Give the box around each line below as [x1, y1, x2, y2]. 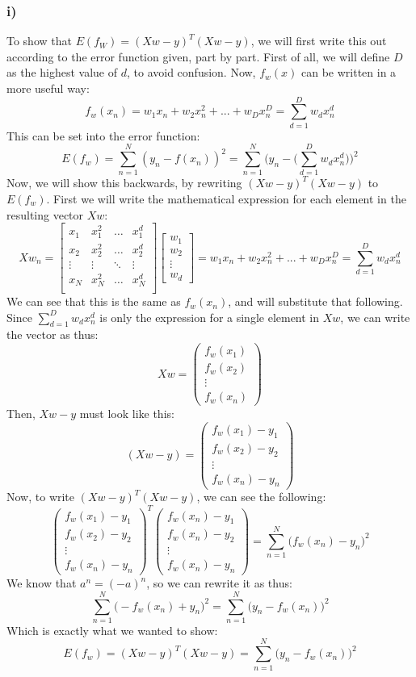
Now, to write [6, 488, 75, 505]
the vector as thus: [6, 326, 99, 343]
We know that [6, 575, 77, 591]
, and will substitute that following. [228, 293, 403, 310]
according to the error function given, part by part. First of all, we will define [6, 48, 390, 65]
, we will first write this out [250, 32, 387, 49]
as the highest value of [6, 64, 118, 81]
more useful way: [6, 80, 90, 96]
